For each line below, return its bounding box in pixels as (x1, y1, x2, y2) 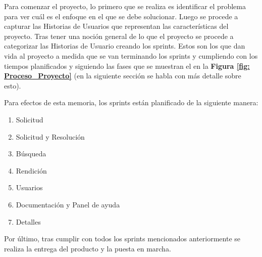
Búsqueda (16, 148, 46, 159)
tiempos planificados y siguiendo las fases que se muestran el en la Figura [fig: (4, 60, 250, 71)
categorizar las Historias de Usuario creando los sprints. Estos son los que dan (4, 40, 245, 51)
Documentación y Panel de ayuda (16, 199, 120, 209)
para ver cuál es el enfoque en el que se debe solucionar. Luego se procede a (4, 11, 238, 21)
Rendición (16, 165, 47, 176)
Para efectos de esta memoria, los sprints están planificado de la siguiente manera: (4, 97, 258, 108)
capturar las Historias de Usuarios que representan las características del (4, 21, 229, 31)
